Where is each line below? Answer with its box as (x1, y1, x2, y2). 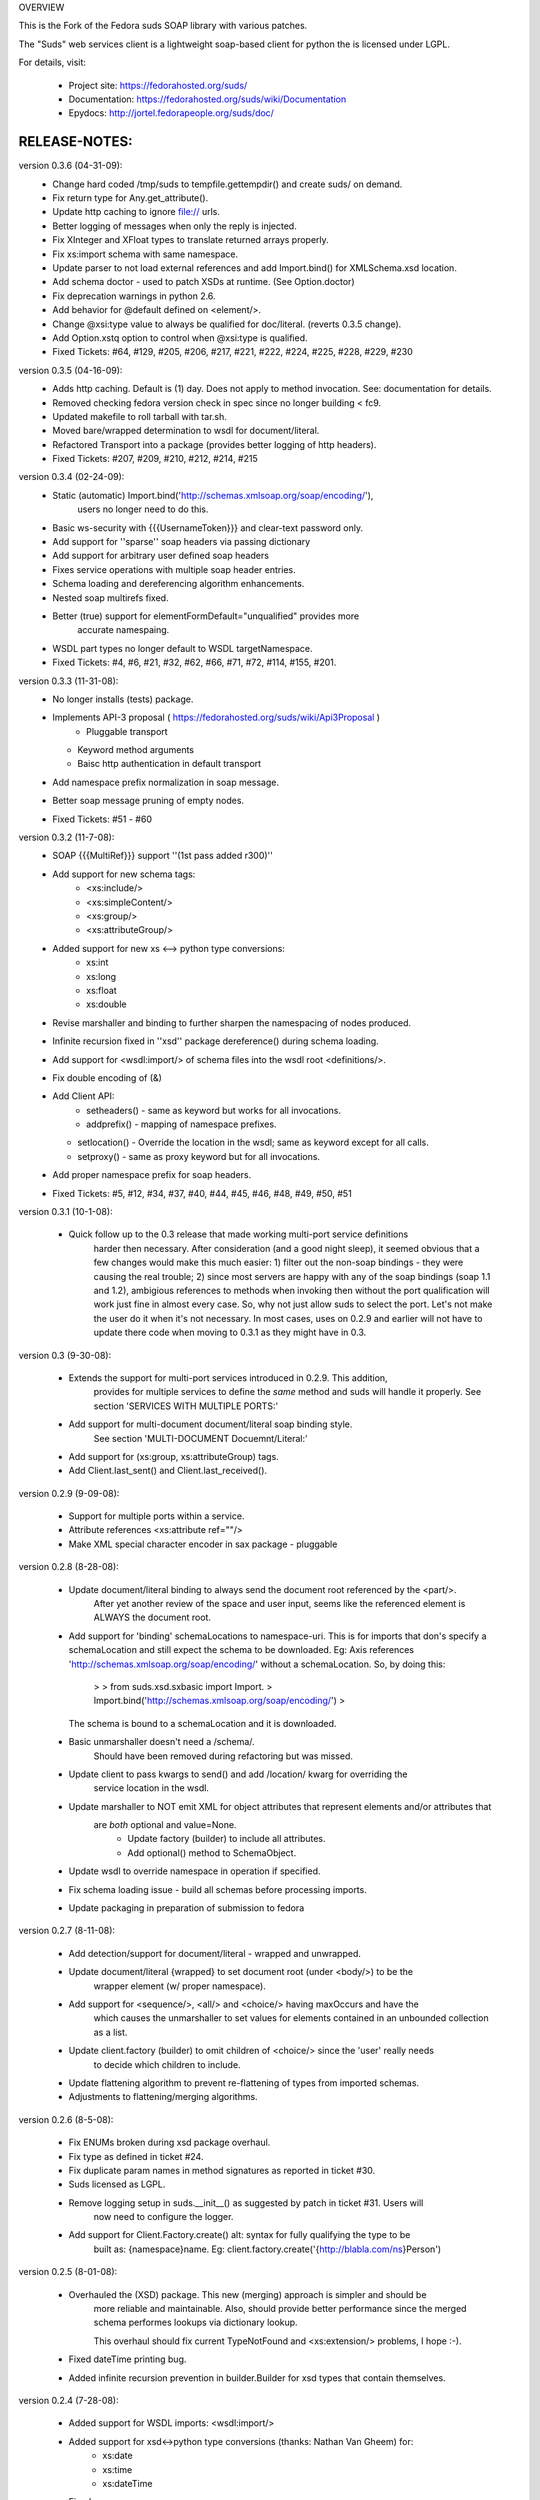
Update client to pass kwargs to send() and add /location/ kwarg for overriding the (68, 1768, 408, 1780)
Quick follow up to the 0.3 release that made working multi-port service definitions (68, 1228, 409, 1240)
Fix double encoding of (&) (52, 1071, 162, 1084)
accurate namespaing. (77, 624, 170, 636)
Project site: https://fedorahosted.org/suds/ (68, 79, 248, 91)
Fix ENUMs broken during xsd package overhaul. (68, 2136, 271, 2149)
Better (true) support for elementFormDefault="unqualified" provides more (52, 610, 360, 622)
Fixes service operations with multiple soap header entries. (52, 563, 296, 575)
